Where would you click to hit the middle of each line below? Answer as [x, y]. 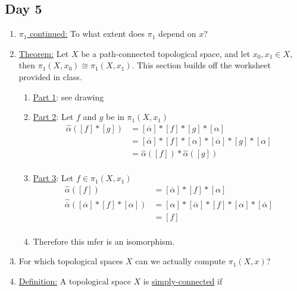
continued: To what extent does [87, 34]
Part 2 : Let [53, 117]
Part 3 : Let [53, 178]
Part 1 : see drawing [68, 97]
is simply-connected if [183, 281]
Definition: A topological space [75, 281]
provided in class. [50, 76]
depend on [177, 34]
